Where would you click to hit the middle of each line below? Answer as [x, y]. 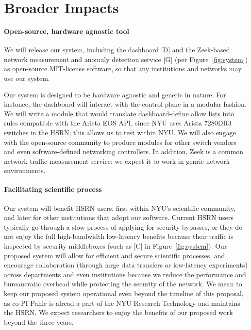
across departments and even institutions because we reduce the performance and [125, 274]
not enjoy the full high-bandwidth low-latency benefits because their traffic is [119, 236]
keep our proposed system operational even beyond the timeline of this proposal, [124, 293]
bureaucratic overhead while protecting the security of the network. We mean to [123, 284]
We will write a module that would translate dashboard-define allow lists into [119, 113]
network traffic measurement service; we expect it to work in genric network [117, 161]
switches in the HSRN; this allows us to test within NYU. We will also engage [120, 132]
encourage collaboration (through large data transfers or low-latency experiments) [126, 265]
